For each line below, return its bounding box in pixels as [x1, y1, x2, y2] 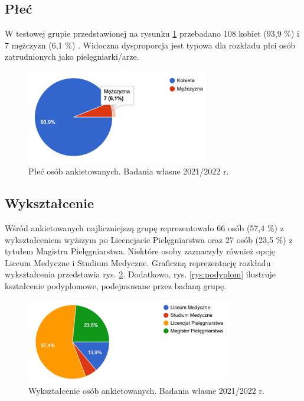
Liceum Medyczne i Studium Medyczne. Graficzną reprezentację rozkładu [5, 256, 271, 269]
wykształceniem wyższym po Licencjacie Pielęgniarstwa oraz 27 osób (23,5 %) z [5, 233, 293, 245]
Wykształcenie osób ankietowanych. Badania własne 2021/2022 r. [28, 384, 264, 397]
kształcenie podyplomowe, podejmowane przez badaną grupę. [5, 279, 227, 292]
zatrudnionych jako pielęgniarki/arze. [5, 50, 139, 63]
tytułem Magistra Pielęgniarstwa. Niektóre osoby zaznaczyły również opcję [5, 245, 275, 257]
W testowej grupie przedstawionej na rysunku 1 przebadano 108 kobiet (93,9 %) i [5, 27, 299, 40]
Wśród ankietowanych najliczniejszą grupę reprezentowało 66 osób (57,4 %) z [5, 221, 284, 234]
